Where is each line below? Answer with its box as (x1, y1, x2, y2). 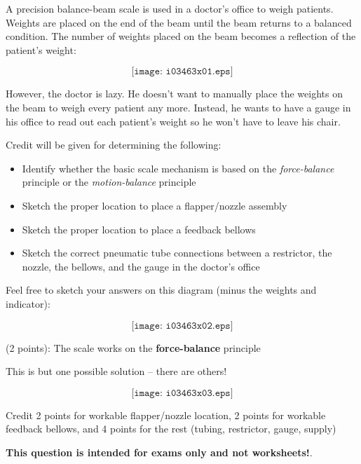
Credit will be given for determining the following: (6, 137, 222, 152)
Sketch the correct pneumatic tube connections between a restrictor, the (22, 245, 332, 260)
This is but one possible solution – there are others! (6, 364, 227, 378)
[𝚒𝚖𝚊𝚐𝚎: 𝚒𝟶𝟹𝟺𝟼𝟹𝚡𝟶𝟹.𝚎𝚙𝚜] (131, 388, 233, 398)
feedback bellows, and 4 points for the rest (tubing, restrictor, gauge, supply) (6, 421, 336, 436)
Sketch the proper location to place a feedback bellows (22, 221, 256, 236)
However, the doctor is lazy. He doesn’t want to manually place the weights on (6, 86, 343, 101)
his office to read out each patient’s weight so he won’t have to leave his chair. (6, 114, 341, 128)
